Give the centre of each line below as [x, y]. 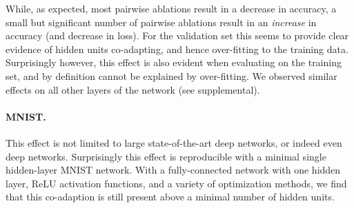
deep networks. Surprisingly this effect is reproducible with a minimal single [166, 156]
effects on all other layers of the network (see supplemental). [133, 89]
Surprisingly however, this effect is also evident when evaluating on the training [174, 62]
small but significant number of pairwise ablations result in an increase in [161, 22]
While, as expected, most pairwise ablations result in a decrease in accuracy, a [171, 8]
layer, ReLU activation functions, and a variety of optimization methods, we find [176, 183]
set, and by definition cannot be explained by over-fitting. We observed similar [171, 75]
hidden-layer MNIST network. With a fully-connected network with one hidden [173, 170]
